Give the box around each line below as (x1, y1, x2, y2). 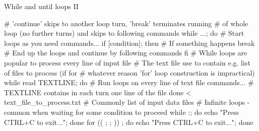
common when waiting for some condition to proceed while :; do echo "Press (4, 106, 239, 117)
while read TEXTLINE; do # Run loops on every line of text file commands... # (4, 77, 254, 88)
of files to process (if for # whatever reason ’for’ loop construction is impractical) (4, 67, 255, 78)
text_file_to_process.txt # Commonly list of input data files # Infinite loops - (4, 97, 250, 107)
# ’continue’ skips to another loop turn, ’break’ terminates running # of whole (4, 18, 248, 28)
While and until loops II (4, 1, 79, 11)
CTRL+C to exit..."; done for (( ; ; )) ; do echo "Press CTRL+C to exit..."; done (4, 116, 253, 127)
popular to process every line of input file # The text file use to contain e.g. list (4, 57, 250, 68)
